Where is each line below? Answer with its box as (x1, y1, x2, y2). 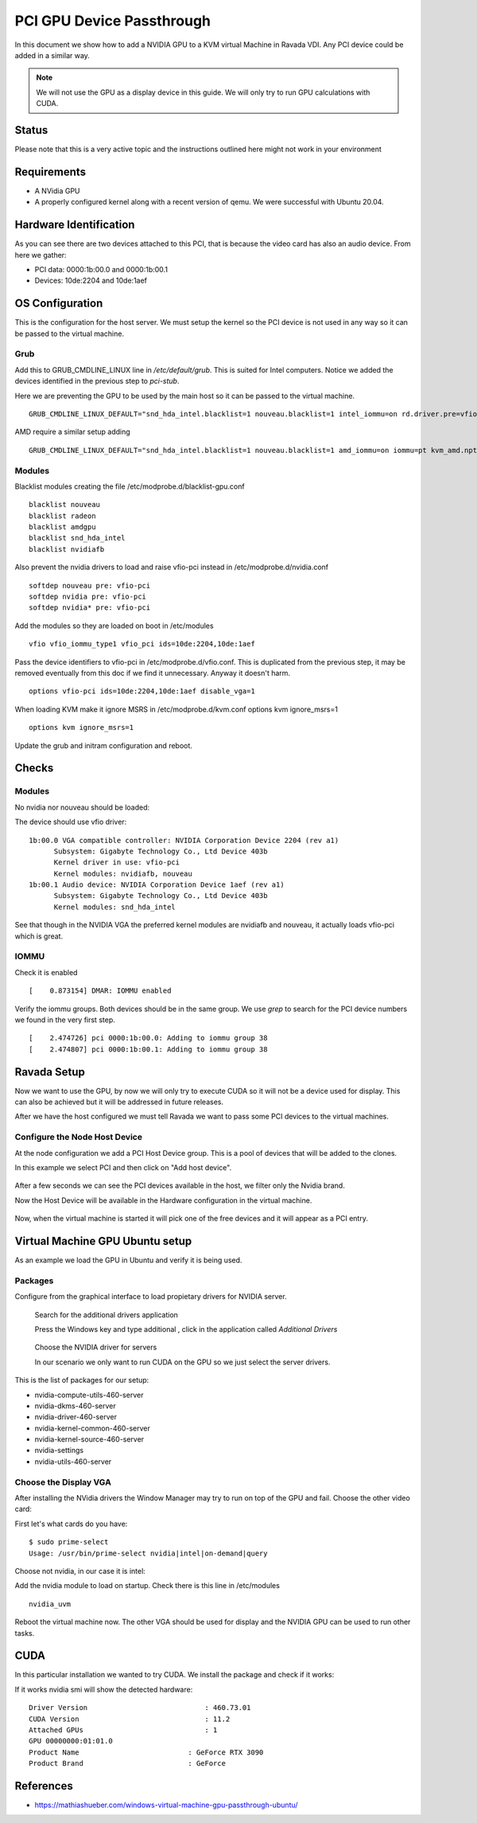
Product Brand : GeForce (29, 1759, 227, 1768)
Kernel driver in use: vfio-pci (53, 858, 180, 867)
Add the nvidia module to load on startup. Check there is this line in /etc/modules (14, 1581, 280, 1591)
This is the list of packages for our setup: (14, 1376, 149, 1385)
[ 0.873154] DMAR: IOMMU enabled (29, 986, 172, 995)
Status (14, 123, 48, 137)
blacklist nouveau (29, 500, 101, 509)
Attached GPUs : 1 (29, 1725, 218, 1735)
